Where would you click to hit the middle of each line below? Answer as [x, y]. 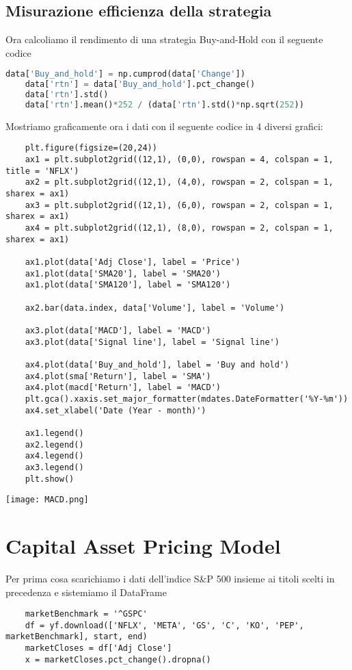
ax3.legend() [54, 467]
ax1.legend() [54, 433]
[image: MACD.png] [47, 500]
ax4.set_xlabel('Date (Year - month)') [116, 410]
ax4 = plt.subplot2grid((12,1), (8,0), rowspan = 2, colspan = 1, [179, 228]
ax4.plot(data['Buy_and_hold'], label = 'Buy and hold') [157, 364]
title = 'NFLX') [42, 171]
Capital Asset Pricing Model [143, 546]
